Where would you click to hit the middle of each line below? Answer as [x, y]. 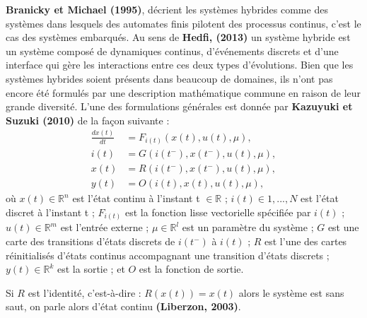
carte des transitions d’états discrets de [91, 241]
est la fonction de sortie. [191, 269]
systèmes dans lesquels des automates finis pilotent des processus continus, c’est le [183, 23]
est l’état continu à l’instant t [136, 198]
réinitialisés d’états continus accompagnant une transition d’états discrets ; [168, 255]
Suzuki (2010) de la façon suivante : [88, 120]
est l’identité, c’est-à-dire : [85, 292]
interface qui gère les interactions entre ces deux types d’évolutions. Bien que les [180, 65]
